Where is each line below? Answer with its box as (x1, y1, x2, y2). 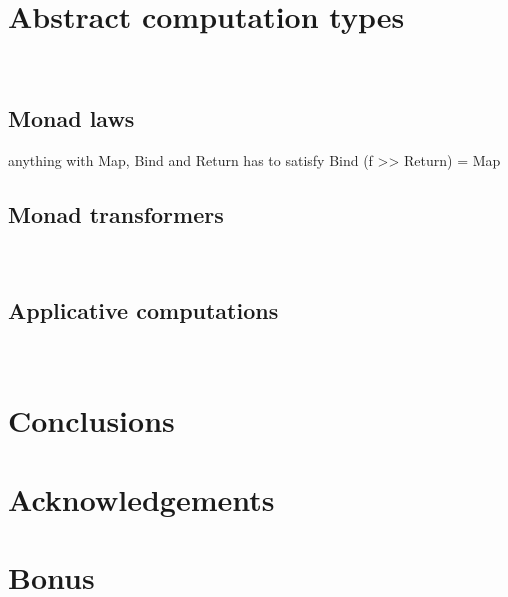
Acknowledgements (8, 478, 275, 519)
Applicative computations (8, 294, 279, 325)
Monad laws (8, 103, 135, 134)
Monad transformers (8, 198, 224, 229)
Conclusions (8, 400, 175, 441)
